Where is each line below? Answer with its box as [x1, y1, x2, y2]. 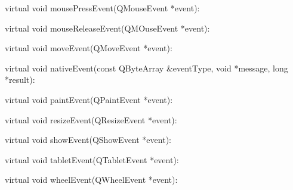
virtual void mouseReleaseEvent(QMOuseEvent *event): [5, 21, 210, 34]
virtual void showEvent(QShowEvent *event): [5, 133, 171, 146]
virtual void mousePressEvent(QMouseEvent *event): [5, 2, 200, 14]
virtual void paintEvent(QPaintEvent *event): [5, 93, 173, 105]
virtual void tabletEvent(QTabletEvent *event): [5, 153, 179, 166]
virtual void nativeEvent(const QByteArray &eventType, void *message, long [5, 61, 288, 74]
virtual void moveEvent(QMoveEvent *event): [5, 42, 172, 54]
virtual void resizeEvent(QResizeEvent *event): [5, 113, 177, 126]
